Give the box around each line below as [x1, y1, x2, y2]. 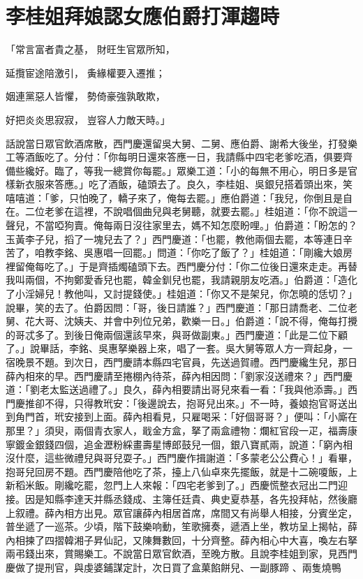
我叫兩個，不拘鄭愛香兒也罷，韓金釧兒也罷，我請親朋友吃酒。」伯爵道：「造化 [6, 272, 357, 287]
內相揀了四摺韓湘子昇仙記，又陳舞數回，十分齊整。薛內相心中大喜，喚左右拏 [6, 532, 357, 547]
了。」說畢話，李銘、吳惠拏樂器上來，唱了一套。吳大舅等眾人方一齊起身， [6, 341, 343, 356]
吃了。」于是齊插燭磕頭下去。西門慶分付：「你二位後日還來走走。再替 [44, 258, 357, 273]
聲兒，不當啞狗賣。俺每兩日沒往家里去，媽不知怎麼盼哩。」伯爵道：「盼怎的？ [6, 218, 357, 233]
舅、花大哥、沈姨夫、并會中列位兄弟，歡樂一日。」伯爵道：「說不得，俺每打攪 [6, 314, 357, 328]
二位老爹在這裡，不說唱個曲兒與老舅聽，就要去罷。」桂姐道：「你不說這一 [24, 204, 357, 219]
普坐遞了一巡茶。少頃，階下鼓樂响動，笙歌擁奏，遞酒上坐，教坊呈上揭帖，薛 [6, 519, 357, 534]
